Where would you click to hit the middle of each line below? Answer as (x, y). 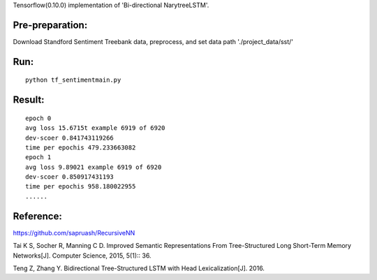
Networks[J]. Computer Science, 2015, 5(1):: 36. (82, 256)
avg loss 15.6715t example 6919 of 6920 (95, 128)
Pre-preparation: (50, 25)
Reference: (37, 216)
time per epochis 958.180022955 (81, 186)
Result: (29, 100)
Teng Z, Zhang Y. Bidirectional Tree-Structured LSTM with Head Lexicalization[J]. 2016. (139, 268)
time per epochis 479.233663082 (81, 147)
